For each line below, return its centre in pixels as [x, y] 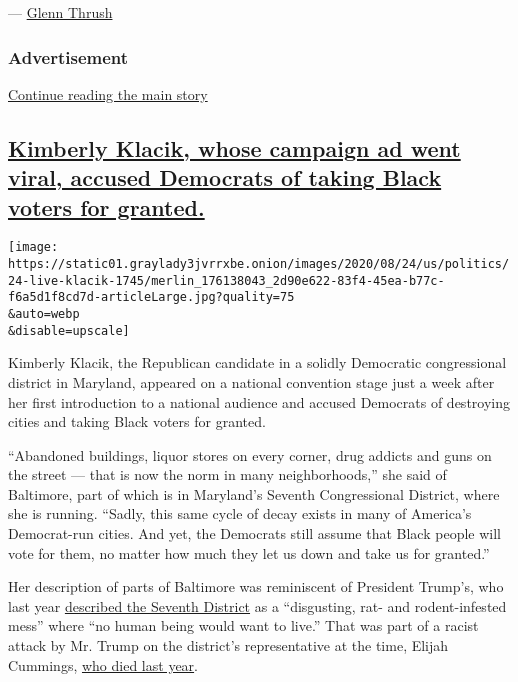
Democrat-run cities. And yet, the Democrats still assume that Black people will [254, 533]
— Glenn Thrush [60, 12]
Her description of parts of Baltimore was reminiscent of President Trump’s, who [256, 586]
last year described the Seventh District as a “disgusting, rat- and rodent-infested [257, 605]
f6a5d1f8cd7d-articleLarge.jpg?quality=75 [151, 297]
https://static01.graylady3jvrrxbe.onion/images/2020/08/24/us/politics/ [259, 264]
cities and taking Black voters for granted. [137, 421]
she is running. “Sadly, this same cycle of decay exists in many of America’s [240, 513]
